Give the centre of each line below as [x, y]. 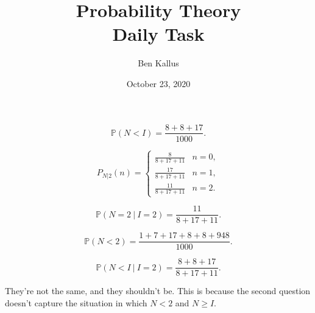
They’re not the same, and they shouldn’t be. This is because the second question [158, 291]
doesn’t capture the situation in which [76, 302]
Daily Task [158, 34]
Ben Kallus [158, 63]
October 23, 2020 [158, 83]
